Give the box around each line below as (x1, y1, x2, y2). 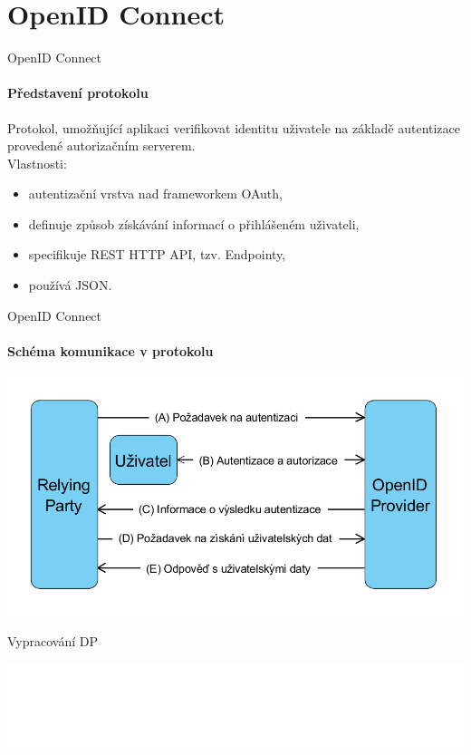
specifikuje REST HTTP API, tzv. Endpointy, (28, 245, 286, 264)
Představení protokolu (7, 83, 149, 102)
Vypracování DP (7, 632, 99, 651)
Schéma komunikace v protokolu (7, 341, 214, 360)
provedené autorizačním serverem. (7, 136, 196, 155)
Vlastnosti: (7, 153, 67, 172)
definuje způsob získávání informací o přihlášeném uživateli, (28, 214, 360, 233)
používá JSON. (28, 276, 112, 295)
